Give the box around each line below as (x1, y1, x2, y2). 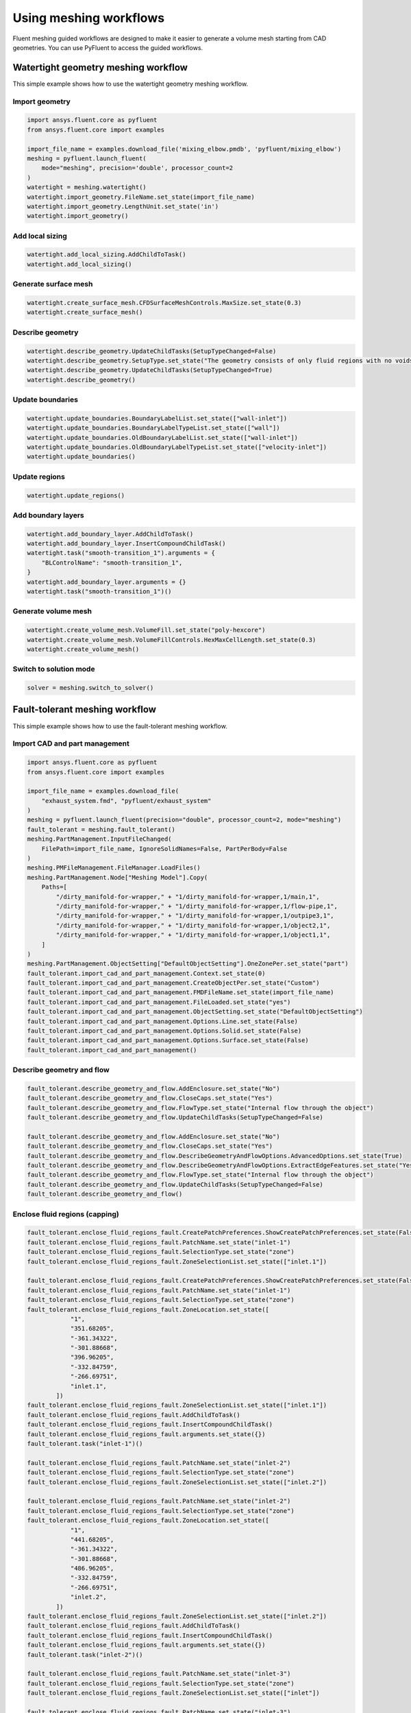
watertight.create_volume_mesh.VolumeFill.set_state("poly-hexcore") (27, 626, 266, 634)
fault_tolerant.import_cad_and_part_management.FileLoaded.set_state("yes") (27, 998, 291, 1006)
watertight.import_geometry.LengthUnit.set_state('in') (27, 202, 219, 210)
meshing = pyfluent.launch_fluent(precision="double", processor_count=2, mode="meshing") (27, 816, 342, 824)
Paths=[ (41, 883, 68, 891)
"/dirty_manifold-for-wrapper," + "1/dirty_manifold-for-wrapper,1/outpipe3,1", (55, 912, 335, 920)
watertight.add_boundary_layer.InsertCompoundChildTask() (27, 540, 226, 547)
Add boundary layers (12, 510, 85, 520)
